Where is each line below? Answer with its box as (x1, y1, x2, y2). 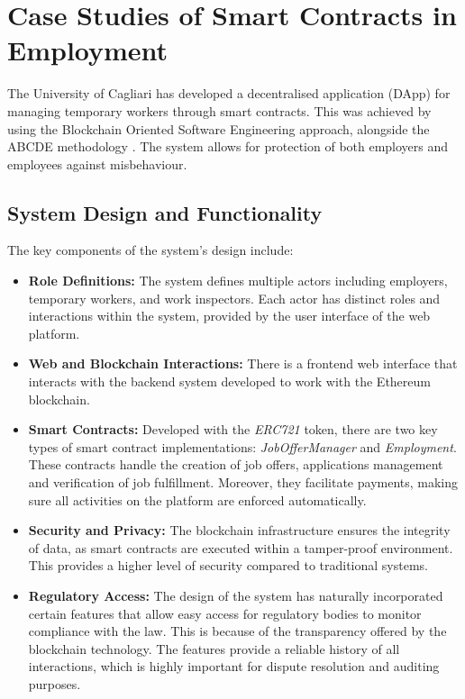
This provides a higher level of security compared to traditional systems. (28, 556, 428, 575)
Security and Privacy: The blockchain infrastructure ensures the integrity (28, 521, 451, 540)
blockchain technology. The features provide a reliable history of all (28, 639, 400, 658)
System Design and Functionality (7, 198, 323, 226)
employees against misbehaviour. (7, 154, 187, 173)
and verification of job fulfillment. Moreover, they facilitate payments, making (28, 473, 459, 492)
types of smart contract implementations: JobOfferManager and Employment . (28, 437, 457, 456)
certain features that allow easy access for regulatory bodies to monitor (28, 604, 422, 622)
